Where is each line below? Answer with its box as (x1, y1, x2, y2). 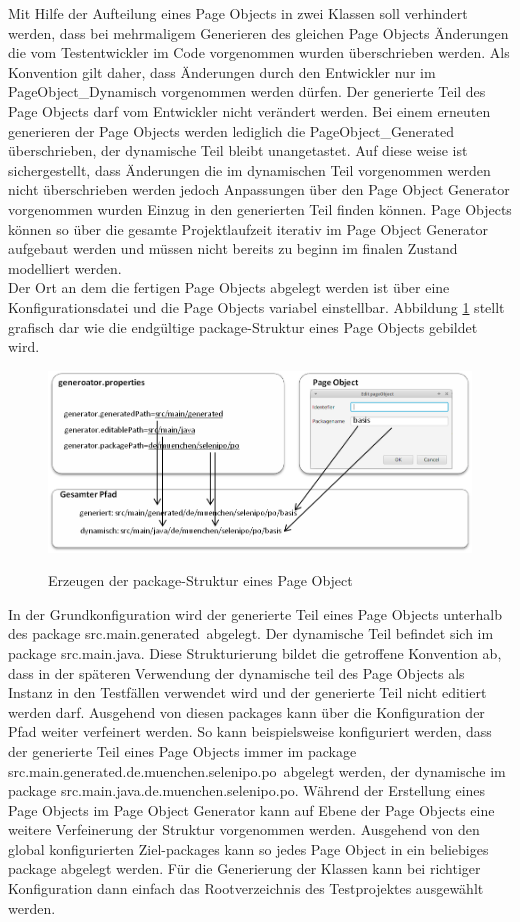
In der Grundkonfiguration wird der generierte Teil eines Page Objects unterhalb (8, 603, 502, 624)
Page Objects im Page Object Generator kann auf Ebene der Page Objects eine (8, 799, 495, 820)
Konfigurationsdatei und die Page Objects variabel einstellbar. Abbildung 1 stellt (8, 296, 505, 317)
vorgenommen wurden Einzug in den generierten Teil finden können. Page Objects (8, 198, 512, 219)
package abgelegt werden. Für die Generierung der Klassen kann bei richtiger (8, 858, 481, 879)
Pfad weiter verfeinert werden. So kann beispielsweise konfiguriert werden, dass (8, 721, 492, 742)
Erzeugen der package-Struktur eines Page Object (48, 570, 353, 591)
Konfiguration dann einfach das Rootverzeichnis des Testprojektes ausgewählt (8, 878, 484, 899)
